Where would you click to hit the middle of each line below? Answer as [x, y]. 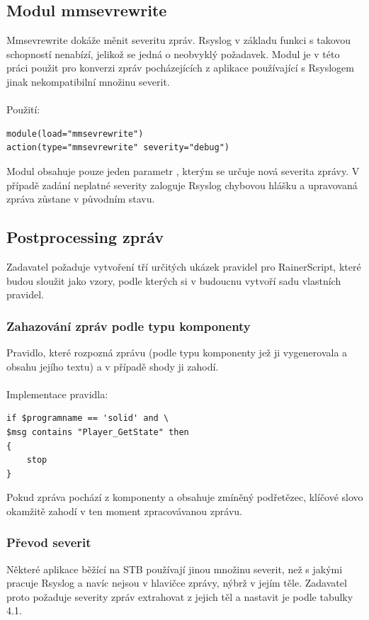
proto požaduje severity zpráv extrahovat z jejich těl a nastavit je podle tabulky [180, 596]
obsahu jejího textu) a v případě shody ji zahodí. [113, 366]
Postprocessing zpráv [85, 237]
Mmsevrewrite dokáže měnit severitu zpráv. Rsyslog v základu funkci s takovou [179, 40]
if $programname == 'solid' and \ [88, 418]
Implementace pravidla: [57, 394]
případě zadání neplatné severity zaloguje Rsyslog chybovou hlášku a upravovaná [182, 185]
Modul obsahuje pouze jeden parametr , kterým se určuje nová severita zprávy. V [183, 170]
